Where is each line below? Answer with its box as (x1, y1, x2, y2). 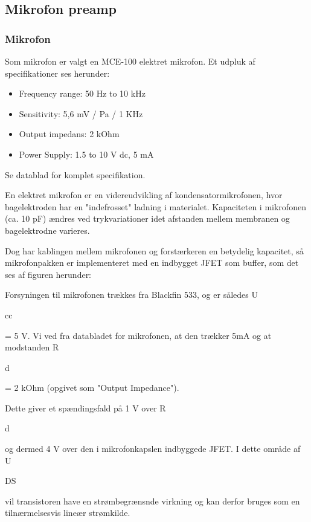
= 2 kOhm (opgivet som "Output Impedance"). (5, 381, 179, 394)
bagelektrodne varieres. (5, 224, 90, 236)
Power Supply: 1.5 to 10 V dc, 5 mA (19, 147, 154, 160)
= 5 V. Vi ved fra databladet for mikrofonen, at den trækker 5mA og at (5, 329, 272, 341)
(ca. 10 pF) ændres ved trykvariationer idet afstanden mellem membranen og (5, 212, 290, 225)
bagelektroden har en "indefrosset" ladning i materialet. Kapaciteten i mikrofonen (5, 200, 306, 213)
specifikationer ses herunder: (5, 66, 110, 79)
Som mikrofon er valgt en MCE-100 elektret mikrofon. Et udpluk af (5, 55, 255, 67)
